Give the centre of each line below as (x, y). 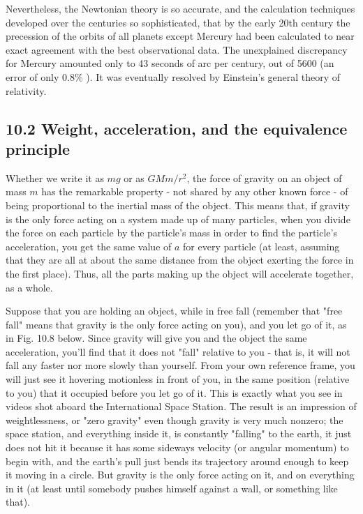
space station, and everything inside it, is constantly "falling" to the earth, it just (179, 433)
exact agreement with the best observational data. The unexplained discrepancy (177, 49)
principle (38, 148)
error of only (32, 76)
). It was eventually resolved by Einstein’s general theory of (213, 76)
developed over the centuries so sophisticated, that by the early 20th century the (178, 22)
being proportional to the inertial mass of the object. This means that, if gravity (178, 205)
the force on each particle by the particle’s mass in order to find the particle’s (171, 233)
